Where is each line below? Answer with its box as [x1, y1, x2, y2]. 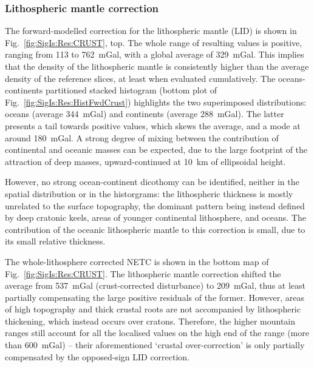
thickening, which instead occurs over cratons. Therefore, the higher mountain [5, 314, 296, 327]
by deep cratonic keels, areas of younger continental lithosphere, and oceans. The [5, 211, 306, 224]
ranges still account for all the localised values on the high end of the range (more [5, 326, 309, 339]
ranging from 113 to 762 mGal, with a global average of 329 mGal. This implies [5, 48, 304, 61]
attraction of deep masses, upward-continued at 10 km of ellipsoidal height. [5, 155, 286, 167]
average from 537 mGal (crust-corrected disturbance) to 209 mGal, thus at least [5, 279, 305, 292]
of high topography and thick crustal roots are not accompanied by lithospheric [5, 303, 301, 315]
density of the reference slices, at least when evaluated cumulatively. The [5, 72, 276, 84]
